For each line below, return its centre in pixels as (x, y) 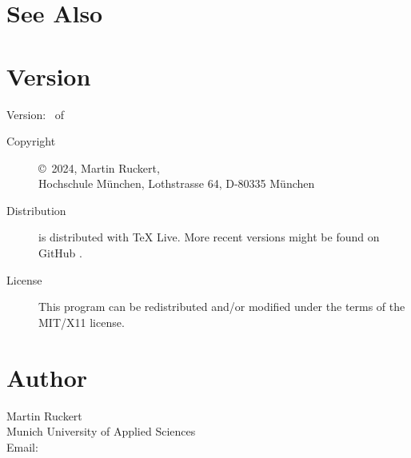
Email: (22, 446)
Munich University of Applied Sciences (101, 431)
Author (47, 377)
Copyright (31, 141)
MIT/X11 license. (82, 322)
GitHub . (60, 253)
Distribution (36, 210)
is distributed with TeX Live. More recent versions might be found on (209, 237)
